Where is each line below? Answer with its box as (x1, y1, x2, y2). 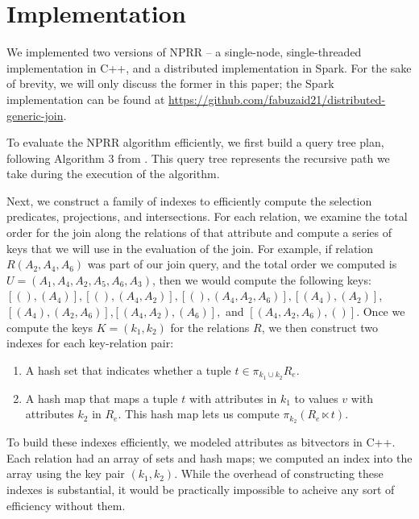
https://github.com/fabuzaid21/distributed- (168, 90, 386, 107)
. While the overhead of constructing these (174, 465, 384, 482)
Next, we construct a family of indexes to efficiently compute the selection (6, 192, 372, 209)
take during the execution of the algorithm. (6, 165, 220, 182)
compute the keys (6, 318, 93, 335)
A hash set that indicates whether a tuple (25, 361, 231, 378)
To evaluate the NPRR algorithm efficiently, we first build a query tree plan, (6, 134, 384, 151)
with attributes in (189, 389, 277, 406)
